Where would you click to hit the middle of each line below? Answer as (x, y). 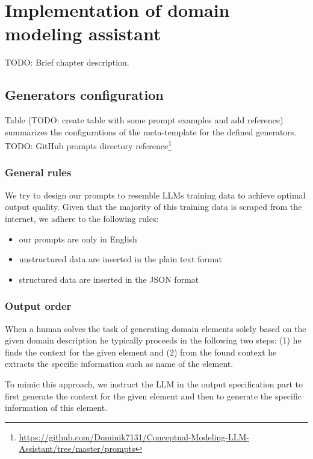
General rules (38, 172)
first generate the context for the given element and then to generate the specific (153, 396)
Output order (38, 306)
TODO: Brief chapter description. (67, 62)
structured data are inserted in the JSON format (109, 279)
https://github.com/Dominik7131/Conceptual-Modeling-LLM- (134, 436)
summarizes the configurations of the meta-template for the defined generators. (151, 131)
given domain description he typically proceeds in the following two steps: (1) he (153, 340)
